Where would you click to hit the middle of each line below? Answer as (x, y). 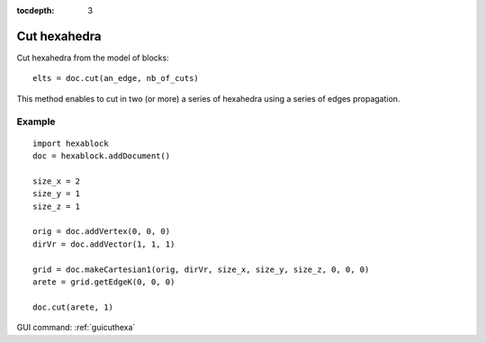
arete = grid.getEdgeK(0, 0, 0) (104, 282)
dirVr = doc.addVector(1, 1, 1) (104, 244)
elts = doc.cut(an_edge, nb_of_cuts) (116, 78)
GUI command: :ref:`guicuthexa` (76, 328)
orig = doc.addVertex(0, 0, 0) (102, 231)
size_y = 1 (57, 194)
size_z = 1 (57, 206)
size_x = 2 (57, 181)
